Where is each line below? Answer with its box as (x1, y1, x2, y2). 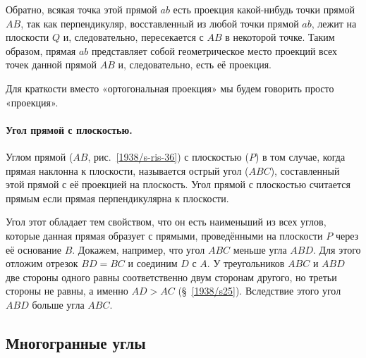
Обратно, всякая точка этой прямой (6, 2, 157, 16)
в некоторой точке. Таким (225, 30, 335, 44)
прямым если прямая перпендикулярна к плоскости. (6, 190, 229, 205)
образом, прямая (6, 43, 76, 58)
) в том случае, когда (255, 149, 346, 163)
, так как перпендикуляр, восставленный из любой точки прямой (20, 16, 299, 30)
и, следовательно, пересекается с (63, 30, 204, 44)
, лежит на (311, 16, 357, 30)
